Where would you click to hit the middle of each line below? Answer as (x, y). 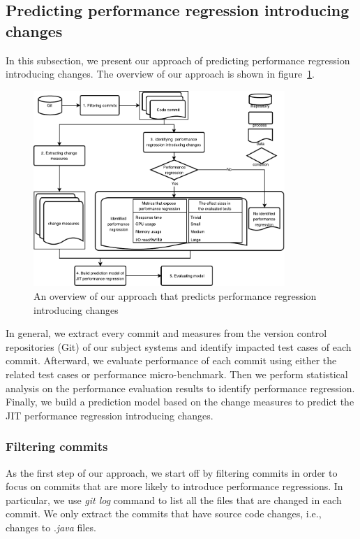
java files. (76, 527)
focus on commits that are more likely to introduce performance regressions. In (174, 486)
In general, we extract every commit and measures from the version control (166, 333)
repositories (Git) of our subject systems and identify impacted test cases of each (179, 346)
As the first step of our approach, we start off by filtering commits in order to (172, 472)
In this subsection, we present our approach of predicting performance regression (178, 60)
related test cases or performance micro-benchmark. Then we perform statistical (177, 374)
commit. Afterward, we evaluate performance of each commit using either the (171, 360)
